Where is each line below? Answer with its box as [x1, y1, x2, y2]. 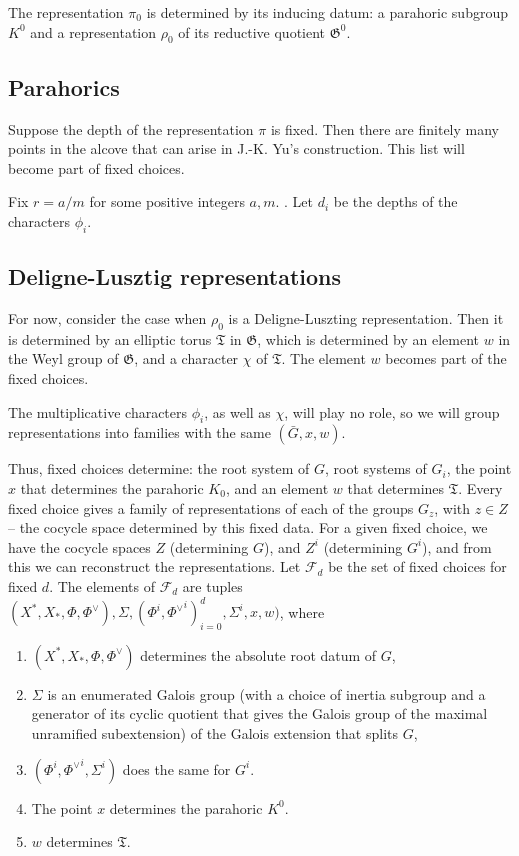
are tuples [182, 575, 243, 596]
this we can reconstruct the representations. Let [8, 556, 301, 577]
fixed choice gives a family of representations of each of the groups [8, 497, 414, 518]
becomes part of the [385, 348, 507, 369]
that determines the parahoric [20, 477, 204, 498]
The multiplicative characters [8, 401, 188, 422]
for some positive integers [89, 191, 245, 212]
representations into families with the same [8, 422, 271, 443]
